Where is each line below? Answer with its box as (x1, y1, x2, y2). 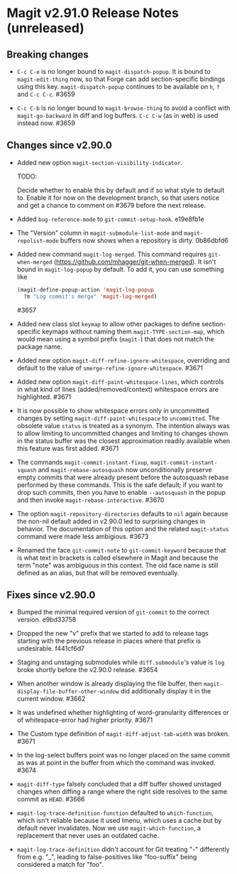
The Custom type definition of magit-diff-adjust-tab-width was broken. (16, 730, 230, 738)
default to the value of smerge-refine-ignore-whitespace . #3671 (16, 363, 204, 372)
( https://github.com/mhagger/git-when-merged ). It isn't (53, 257, 216, 266)
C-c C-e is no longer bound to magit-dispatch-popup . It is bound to (16, 68, 211, 75)
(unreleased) (6, 20, 84, 36)
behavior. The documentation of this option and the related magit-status (16, 524, 229, 533)
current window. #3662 (16, 695, 86, 703)
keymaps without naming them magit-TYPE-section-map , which (41, 327, 225, 336)
